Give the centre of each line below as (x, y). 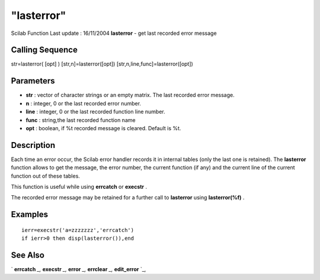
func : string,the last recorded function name (81, 120)
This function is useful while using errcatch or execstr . (79, 187)
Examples (30, 215)
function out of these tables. (45, 176)
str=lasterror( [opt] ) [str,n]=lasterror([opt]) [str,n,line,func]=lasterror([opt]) (102, 64)
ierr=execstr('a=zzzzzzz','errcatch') (78, 230)
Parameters (33, 81)
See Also (28, 255)
